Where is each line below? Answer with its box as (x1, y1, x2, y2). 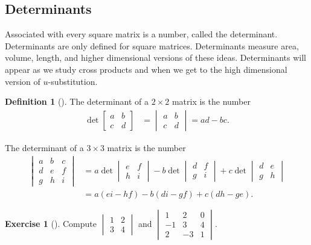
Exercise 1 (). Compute (5, 217, 97, 229)
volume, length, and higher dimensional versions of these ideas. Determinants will (5, 51, 306, 64)
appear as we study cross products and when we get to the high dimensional (5, 63, 287, 75)
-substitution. (48, 75, 98, 87)
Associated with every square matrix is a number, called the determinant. (5, 28, 278, 40)
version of (5, 75, 40, 87)
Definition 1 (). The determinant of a (5, 95, 149, 108)
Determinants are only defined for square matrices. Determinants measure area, (5, 39, 299, 52)
